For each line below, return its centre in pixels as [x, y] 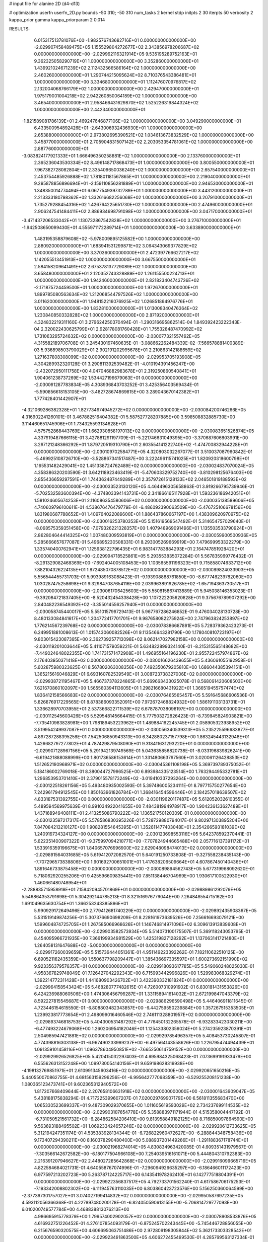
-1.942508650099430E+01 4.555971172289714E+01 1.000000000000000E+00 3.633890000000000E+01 [131, 227]
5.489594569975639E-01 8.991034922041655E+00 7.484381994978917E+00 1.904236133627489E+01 [141, 806]
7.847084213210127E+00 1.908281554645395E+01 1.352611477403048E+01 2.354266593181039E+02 [140, 827]
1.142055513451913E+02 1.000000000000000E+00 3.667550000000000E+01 [115, 260]
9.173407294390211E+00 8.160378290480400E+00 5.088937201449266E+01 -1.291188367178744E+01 [141, 1140]
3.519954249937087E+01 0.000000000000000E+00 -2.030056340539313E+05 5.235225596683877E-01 [144, 730]
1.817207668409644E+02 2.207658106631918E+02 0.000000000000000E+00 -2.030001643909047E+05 [144, 1091]
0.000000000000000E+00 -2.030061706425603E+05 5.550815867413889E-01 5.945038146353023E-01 [143, 591]
